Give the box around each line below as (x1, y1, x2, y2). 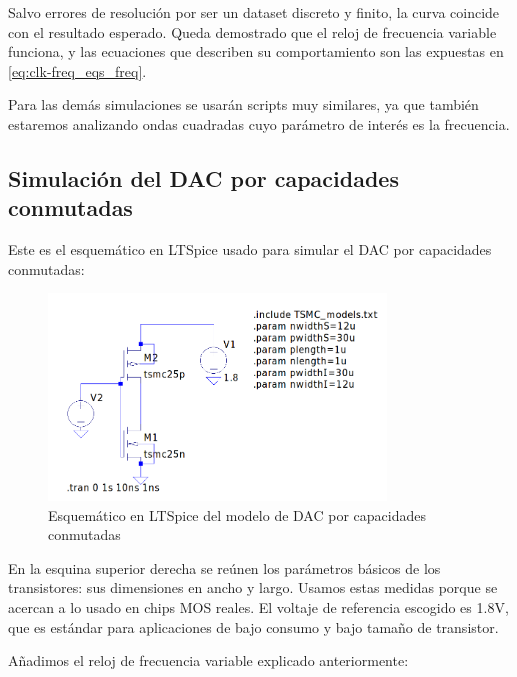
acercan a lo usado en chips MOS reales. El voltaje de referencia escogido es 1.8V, (8, 596, 509, 617)
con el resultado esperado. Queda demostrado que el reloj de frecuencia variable (8, 21, 497, 42)
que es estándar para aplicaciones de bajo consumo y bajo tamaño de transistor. (8, 616, 499, 637)
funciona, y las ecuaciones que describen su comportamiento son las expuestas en (8, 41, 504, 62)
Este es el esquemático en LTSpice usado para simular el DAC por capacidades (8, 239, 492, 260)
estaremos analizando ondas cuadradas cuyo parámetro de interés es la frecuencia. (8, 113, 510, 134)
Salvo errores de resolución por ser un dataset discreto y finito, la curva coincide (8, 2, 500, 22)
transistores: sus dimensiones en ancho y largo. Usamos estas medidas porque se (8, 577, 498, 598)
